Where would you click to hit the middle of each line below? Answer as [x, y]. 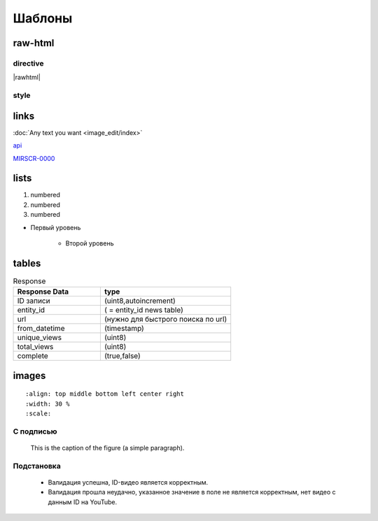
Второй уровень [90, 243]
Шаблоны [43, 18]
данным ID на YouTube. [83, 502]
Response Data [43, 292]
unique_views [40, 338]
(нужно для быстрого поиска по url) [166, 320]
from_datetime [41, 329]
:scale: [38, 414]
